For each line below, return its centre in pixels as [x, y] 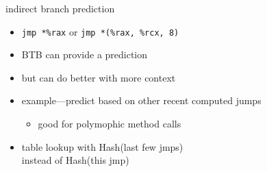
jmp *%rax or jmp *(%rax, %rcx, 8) [100, 31]
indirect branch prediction [60, 8]
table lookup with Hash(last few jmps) [102, 146]
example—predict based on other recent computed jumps [141, 100]
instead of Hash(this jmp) [75, 160]
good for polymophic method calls [110, 124]
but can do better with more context [99, 77]
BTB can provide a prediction [85, 54]
